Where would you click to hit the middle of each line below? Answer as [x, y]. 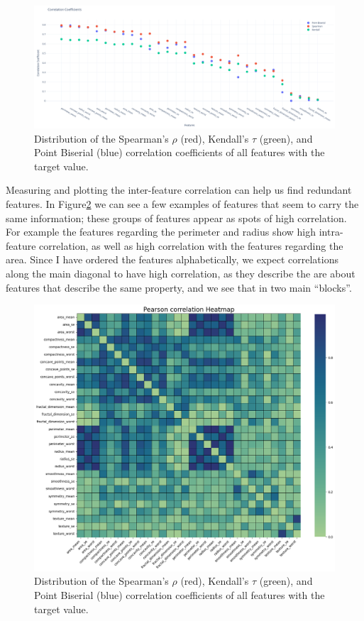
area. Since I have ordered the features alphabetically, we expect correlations [172, 259]
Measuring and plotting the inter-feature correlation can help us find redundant [179, 190]
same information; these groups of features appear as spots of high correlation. [176, 218]
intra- [331, 232]
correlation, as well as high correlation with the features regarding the [191, 245]
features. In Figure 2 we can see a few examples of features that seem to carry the [182, 204]
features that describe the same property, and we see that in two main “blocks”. [179, 287]
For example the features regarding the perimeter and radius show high [161, 232]
